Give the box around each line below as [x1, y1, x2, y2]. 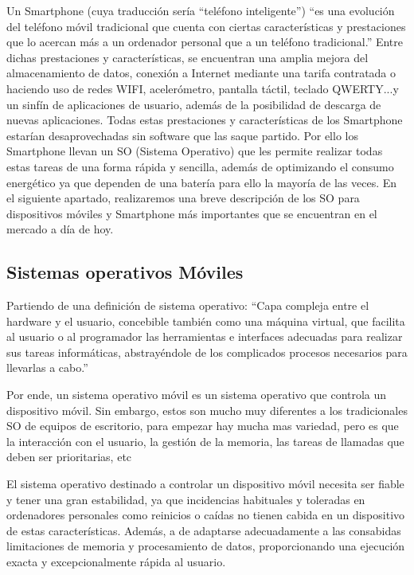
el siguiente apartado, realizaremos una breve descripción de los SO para [6, 190, 360, 206]
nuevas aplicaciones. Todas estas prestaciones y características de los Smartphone [6, 111, 403, 128]
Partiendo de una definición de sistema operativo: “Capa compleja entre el [6, 297, 369, 314]
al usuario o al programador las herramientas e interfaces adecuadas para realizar [6, 328, 403, 345]
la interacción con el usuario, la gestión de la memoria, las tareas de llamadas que [6, 432, 404, 449]
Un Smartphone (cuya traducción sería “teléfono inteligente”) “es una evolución [6, 2, 395, 18]
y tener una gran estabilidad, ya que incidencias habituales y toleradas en [6, 491, 365, 507]
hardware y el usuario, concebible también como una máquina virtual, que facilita [6, 312, 405, 329]
